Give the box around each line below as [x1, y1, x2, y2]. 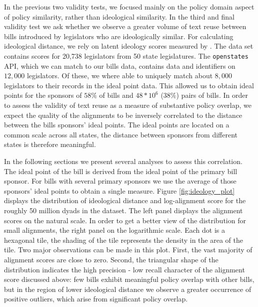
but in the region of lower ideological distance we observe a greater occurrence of [4, 283, 251, 294]
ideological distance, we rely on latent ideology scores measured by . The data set [4, 41, 253, 51]
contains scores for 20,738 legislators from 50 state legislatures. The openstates [4, 50, 248, 61]
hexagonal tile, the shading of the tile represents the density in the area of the [4, 234, 243, 245]
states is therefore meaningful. [4, 139, 96, 149]
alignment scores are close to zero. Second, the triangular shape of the [4, 254, 218, 264]
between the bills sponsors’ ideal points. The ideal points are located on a [4, 119, 229, 130]
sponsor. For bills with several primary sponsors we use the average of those [4, 176, 236, 186]
